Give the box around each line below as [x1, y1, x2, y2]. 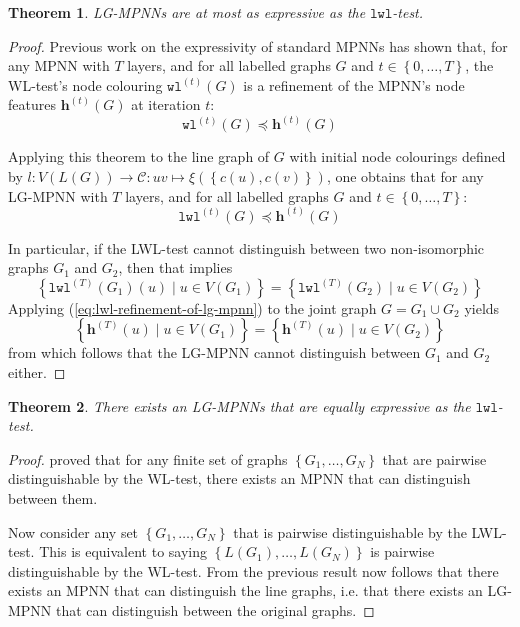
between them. [8, 487, 98, 508]
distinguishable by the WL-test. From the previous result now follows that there [8, 560, 499, 581]
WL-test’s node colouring [8, 74, 163, 95]
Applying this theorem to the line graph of [8, 146, 270, 167]
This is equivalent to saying [39, 541, 208, 562]
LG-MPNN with [8, 185, 108, 206]
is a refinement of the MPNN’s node [243, 74, 465, 95]
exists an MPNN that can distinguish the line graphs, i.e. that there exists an [8, 580, 483, 601]
